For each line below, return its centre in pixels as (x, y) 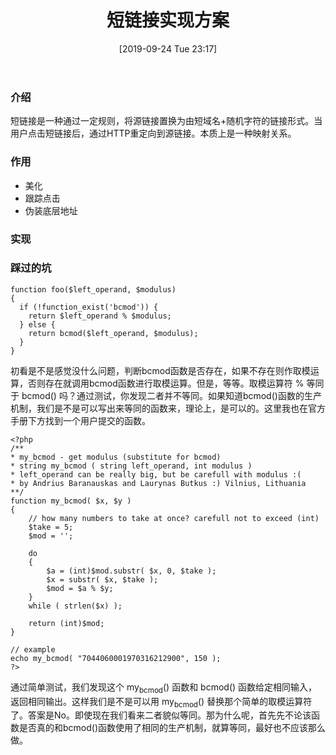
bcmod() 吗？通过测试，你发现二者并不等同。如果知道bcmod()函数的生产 (171, 395)
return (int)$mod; (66, 623)
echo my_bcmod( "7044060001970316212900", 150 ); (116, 658)
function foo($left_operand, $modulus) (93, 289)
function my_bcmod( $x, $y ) (71, 501)
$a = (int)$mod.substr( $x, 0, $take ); (131, 571)
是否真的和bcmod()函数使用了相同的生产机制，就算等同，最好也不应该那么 (172, 728)
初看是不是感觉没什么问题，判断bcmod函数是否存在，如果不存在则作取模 (160, 370)
